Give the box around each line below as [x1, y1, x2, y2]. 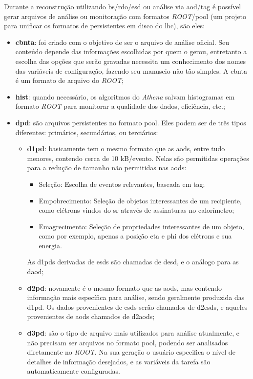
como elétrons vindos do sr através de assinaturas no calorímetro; [39, 205, 234, 215]
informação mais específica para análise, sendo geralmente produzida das [27, 292, 245, 302]
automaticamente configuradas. [27, 366, 120, 376]
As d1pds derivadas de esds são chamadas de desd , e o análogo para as [27, 257, 239, 267]
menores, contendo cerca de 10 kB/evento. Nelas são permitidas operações [27, 153, 249, 163]
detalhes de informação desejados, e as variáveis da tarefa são [27, 356, 211, 366]
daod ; [27, 266, 44, 277]
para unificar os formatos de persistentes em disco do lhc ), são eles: [4, 20, 205, 31]
